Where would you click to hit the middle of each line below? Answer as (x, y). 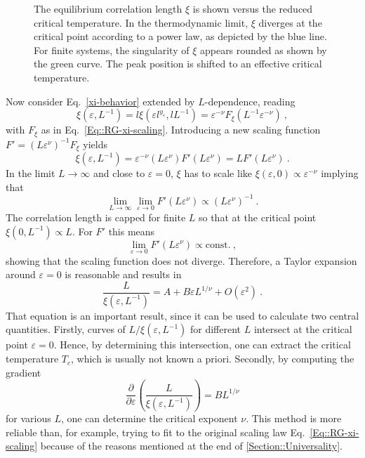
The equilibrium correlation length (108, 8)
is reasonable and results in (123, 274)
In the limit (31, 173)
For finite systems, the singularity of (112, 50)
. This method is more (294, 418)
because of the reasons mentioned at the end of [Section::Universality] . (192, 446)
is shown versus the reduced (253, 8)
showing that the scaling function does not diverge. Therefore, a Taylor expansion (181, 260)
